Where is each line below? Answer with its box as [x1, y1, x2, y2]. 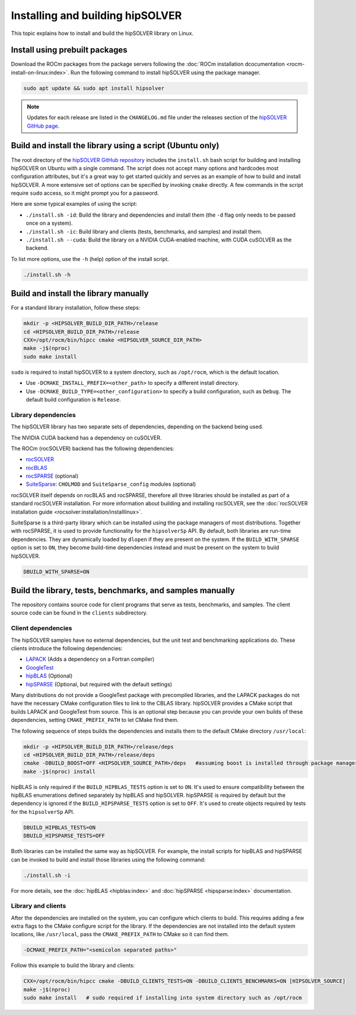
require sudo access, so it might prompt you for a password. [11, 190, 160, 197]
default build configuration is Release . [26, 396, 121, 403]
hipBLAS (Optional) [26, 672, 73, 679]
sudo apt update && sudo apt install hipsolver [23, 85, 164, 91]
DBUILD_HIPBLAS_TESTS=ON [23, 824, 96, 831]
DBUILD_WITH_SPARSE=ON [23, 568, 90, 575]
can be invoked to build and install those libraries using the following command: [11, 856, 206, 863]
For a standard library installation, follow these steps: [11, 304, 141, 311]
